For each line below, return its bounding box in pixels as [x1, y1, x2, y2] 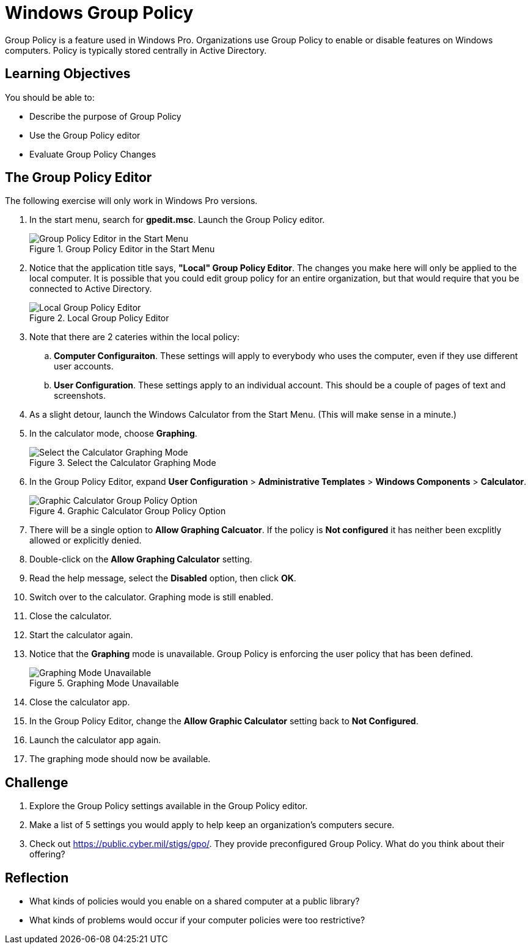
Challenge [5, 774, 68, 790]
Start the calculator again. [29, 630, 133, 641]
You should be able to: [5, 92, 95, 103]
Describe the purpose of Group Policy [29, 111, 181, 122]
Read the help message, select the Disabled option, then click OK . [29, 573, 296, 584]
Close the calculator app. [29, 697, 130, 708]
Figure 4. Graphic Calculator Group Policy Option [29, 506, 226, 517]
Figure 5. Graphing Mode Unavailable [29, 678, 179, 689]
